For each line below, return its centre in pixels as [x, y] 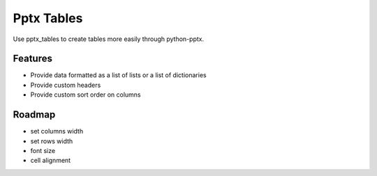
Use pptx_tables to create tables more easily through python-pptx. [109, 39]
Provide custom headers [66, 85]
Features [32, 59]
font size [43, 150]
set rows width [52, 141]
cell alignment [51, 161]
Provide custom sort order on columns [86, 95]
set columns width [57, 131]
